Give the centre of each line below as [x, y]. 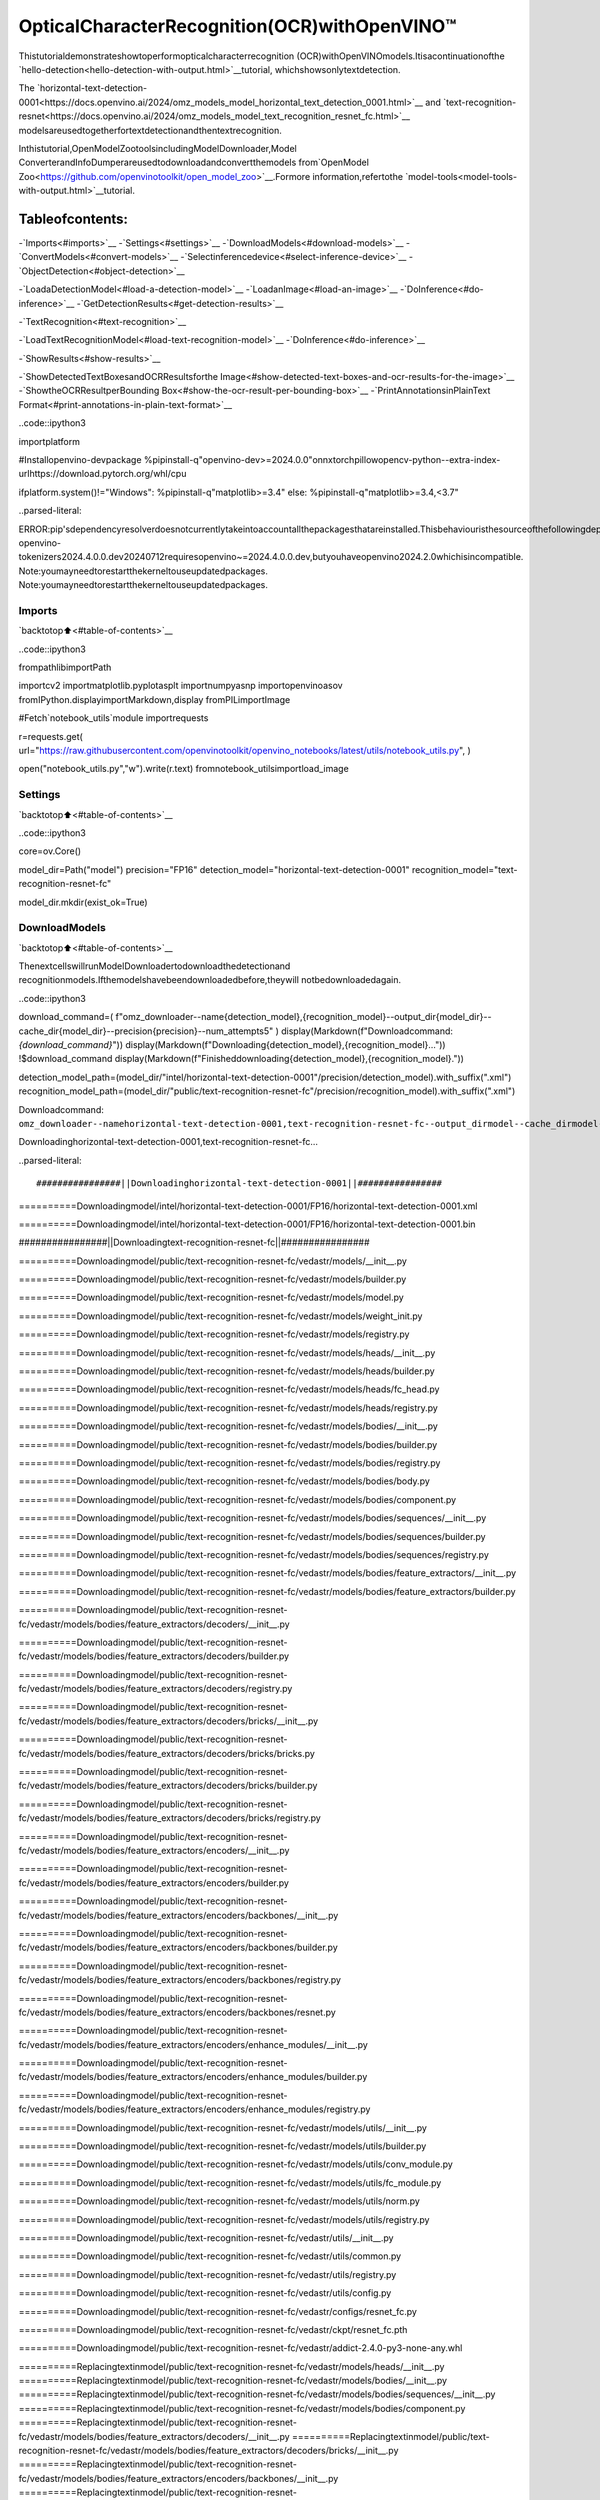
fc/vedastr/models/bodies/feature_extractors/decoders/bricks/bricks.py [166, 1753]
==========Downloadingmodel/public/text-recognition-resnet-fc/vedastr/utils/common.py [210, 2256]
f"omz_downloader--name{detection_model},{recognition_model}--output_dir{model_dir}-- [303, 1017]
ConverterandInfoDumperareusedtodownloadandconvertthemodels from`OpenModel [194, 162]
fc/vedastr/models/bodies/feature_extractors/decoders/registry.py [155, 1689]
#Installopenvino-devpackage [80, 460]
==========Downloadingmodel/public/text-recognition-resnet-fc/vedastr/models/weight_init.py [220, 1316]
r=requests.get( [51, 736]
